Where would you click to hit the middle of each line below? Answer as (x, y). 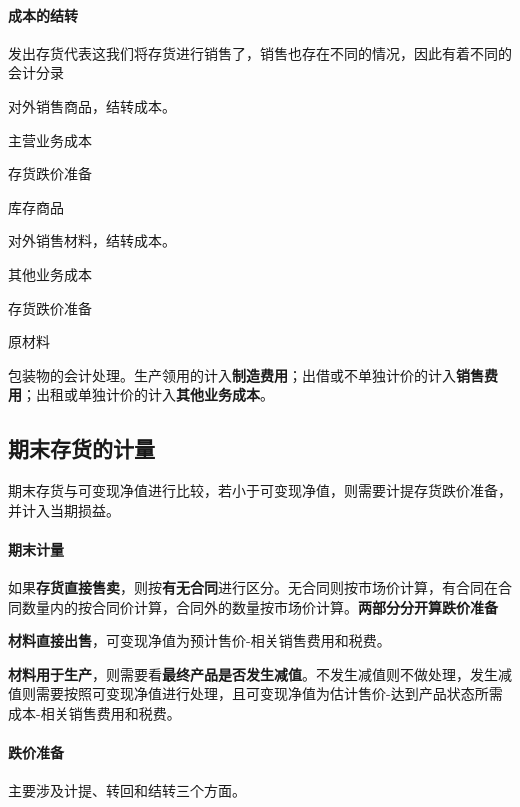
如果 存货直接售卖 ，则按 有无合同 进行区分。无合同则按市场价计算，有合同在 (253, 587)
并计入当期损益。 (64, 509)
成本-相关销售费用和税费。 (94, 713)
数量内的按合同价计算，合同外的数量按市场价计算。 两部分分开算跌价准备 (259, 606)
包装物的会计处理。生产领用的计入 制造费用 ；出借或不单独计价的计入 (232, 374)
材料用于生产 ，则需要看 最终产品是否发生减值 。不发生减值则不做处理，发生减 (260, 673)
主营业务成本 (50, 139)
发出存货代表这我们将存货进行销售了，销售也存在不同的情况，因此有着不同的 (260, 52)
